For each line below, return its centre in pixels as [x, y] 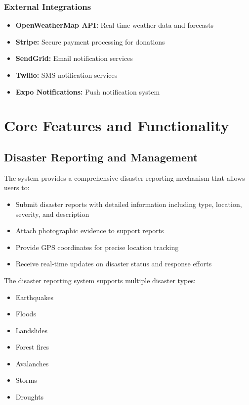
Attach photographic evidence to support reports [90, 230]
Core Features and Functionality [117, 126]
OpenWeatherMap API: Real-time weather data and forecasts [115, 25]
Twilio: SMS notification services [66, 75]
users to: [17, 187]
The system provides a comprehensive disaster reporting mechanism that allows [124, 177]
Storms [26, 380]
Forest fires [32, 347]
